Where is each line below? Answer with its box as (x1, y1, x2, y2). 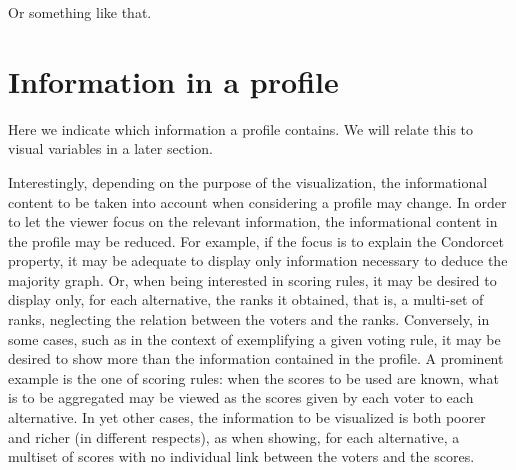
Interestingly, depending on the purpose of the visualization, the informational (8, 171, 488, 192)
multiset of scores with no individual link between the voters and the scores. (8, 446, 475, 467)
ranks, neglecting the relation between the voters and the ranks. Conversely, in (8, 309, 490, 330)
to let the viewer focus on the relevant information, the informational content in (8, 211, 498, 232)
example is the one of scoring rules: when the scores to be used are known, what (8, 367, 499, 388)
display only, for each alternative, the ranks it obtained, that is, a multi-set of (8, 289, 484, 310)
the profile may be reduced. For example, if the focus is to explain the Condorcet (8, 230, 504, 251)
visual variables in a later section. (8, 138, 213, 159)
